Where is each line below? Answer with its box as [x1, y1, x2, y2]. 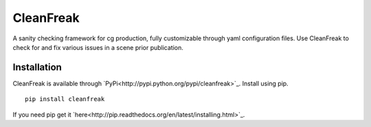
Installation [12, 61, 62, 73]
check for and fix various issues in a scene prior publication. [12, 43, 183, 51]
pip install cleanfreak [25, 96, 105, 103]
